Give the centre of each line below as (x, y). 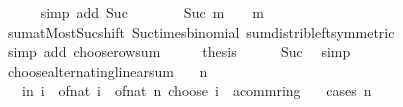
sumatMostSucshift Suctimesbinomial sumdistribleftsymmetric (201, 31)
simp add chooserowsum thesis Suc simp (179, 51)
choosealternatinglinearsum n (107, 70)
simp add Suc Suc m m (152, 12)
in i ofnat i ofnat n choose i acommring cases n (196, 90)
